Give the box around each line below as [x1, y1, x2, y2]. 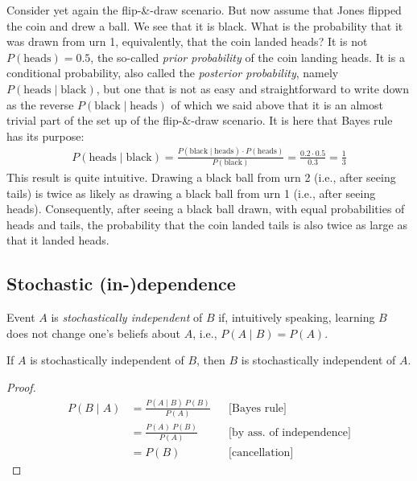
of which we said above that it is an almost [171, 96, 383, 113]
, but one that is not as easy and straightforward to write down [96, 80, 409, 97]
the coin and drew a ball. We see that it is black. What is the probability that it [6, 17, 403, 34]
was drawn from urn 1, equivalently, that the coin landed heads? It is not [6, 33, 368, 50]
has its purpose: [6, 127, 85, 144]
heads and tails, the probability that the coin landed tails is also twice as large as [6, 216, 407, 232]
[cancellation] [229, 446, 294, 458]
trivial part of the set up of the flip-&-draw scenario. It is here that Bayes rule [6, 112, 393, 129]
